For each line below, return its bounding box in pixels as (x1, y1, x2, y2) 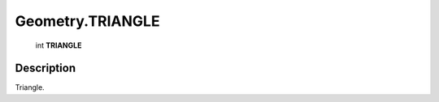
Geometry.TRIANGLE (15, 12, 160, 30)
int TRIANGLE (35, 40, 82, 50)
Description (15, 62, 76, 75)
